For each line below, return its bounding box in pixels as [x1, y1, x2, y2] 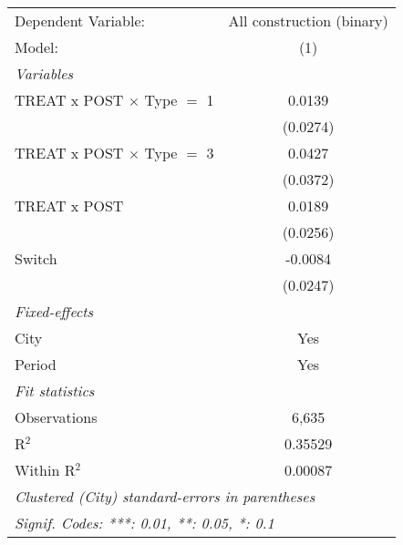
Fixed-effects [15, 301, 94, 322]
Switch [15, 248, 57, 269]
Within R [15, 459, 76, 480]
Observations [15, 406, 98, 427]
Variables [15, 63, 74, 84]
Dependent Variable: [15, 10, 145, 31]
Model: [15, 36, 59, 57]
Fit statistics [15, 380, 95, 401]
